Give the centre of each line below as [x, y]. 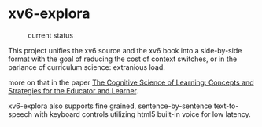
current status [50, 35]
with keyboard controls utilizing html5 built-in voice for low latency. [143, 114]
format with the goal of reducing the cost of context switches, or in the [123, 59]
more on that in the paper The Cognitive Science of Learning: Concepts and [131, 82]
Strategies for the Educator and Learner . [74, 90]
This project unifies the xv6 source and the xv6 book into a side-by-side [125, 50]
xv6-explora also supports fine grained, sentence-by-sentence [110, 106]
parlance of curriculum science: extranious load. [87, 67]
